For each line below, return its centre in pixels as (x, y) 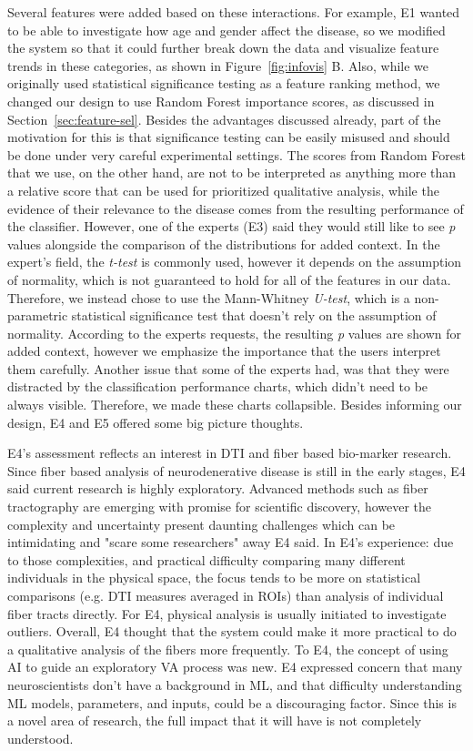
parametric (38, 315)
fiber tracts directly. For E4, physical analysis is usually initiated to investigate (227, 613)
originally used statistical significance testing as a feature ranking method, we (224, 83)
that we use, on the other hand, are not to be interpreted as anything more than (232, 173)
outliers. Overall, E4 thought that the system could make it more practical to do (232, 631)
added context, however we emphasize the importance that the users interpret (224, 351)
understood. (40, 738)
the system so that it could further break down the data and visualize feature (223, 48)
